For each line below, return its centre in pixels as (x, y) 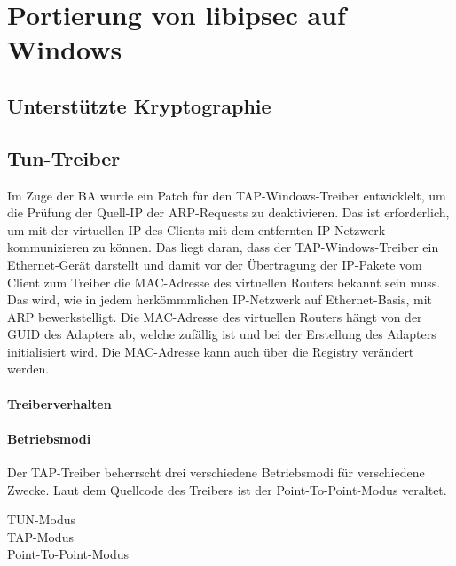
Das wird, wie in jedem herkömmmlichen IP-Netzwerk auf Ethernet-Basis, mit (220, 299)
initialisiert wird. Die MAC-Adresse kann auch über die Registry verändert (211, 351)
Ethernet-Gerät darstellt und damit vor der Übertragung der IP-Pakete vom (215, 264)
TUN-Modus (42, 519)
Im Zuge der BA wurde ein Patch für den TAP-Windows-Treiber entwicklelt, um (227, 195)
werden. (28, 369)
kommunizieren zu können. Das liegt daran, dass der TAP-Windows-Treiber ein (223, 247)
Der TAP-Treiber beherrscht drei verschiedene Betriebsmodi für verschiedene (216, 472)
